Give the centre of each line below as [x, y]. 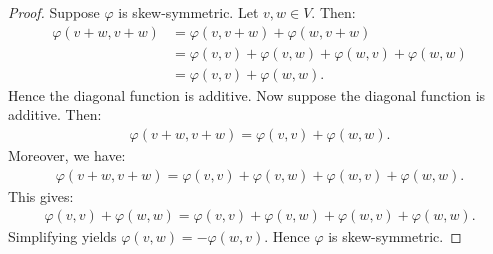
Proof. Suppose [54, 12]
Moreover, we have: [67, 154]
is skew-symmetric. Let [188, 12]
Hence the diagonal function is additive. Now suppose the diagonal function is [247, 94]
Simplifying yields [62, 236]
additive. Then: [55, 114]
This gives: [41, 195]
